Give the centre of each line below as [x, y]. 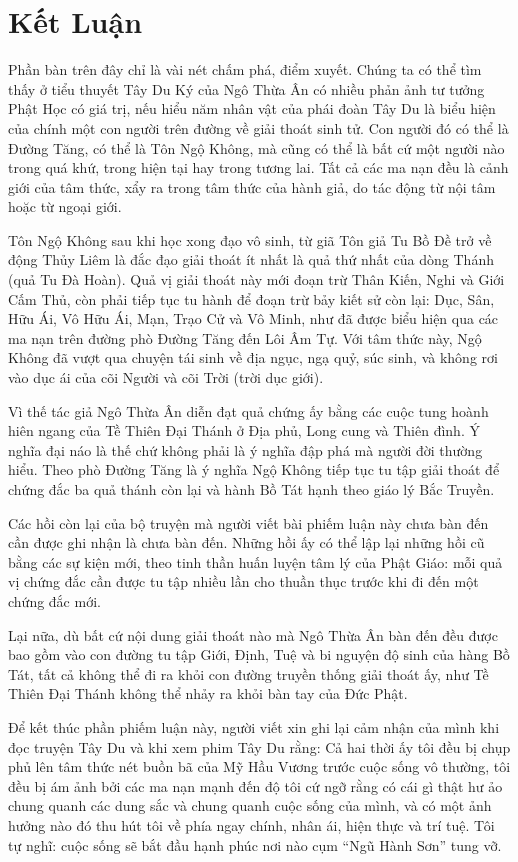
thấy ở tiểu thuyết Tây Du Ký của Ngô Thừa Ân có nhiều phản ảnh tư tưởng [246, 88]
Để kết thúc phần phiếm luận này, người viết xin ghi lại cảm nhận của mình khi [254, 726]
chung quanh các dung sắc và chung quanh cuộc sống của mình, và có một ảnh [250, 805]
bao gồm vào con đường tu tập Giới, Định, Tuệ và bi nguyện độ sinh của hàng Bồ [259, 654]
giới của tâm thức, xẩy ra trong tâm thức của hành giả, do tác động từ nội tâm [252, 186]
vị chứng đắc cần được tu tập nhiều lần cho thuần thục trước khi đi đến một [243, 581]
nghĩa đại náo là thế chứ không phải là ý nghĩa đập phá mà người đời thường [245, 449]
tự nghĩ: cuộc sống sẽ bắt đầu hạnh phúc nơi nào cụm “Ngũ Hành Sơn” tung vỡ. [255, 844]
